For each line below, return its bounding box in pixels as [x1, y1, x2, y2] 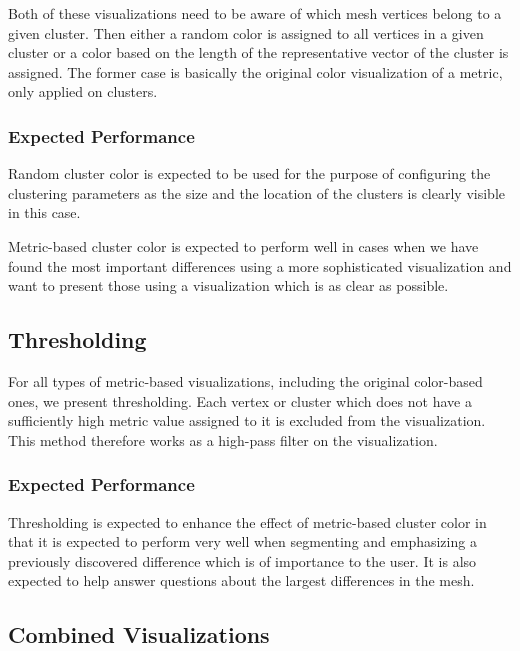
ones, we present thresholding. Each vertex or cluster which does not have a [8, 390, 472, 411]
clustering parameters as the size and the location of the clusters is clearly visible [8, 182, 505, 203]
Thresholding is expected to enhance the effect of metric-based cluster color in [8, 511, 487, 532]
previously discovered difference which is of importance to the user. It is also [8, 550, 477, 571]
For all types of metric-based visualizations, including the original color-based [8, 370, 483, 391]
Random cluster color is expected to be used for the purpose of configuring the [8, 163, 491, 184]
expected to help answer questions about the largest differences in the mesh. [8, 570, 475, 591]
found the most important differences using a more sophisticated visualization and [8, 255, 512, 276]
